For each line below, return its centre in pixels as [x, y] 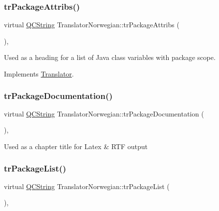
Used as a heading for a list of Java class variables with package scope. [110, 57]
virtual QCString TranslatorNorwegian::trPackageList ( [87, 186]
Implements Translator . [39, 74]
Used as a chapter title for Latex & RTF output [76, 146]
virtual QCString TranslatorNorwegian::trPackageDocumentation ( [104, 113]
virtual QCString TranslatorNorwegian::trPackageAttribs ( [92, 25]
